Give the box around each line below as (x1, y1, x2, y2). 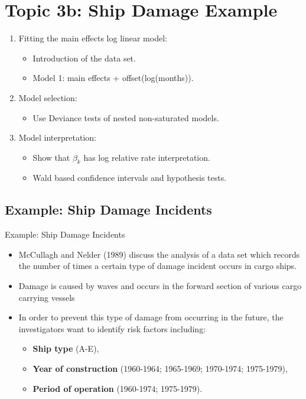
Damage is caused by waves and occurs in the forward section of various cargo (18, 280, 302, 292)
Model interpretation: (18, 131, 96, 144)
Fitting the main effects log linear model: (18, 32, 167, 44)
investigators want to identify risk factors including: (18, 322, 206, 335)
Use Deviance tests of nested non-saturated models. (32, 111, 219, 124)
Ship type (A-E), (32, 342, 99, 355)
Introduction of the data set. (32, 51, 136, 64)
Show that (32, 151, 70, 163)
